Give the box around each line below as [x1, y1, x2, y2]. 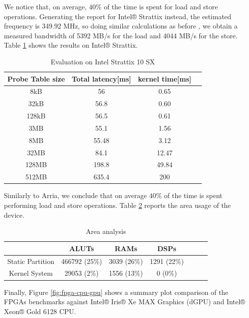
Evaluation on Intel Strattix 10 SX [51, 56, 155, 66]
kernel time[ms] [138, 73, 192, 84]
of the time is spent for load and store [104, 1, 218, 11]
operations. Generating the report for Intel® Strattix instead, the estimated [4, 11, 231, 21]
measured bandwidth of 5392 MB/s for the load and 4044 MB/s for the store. [4, 30, 238, 40]
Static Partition [7, 256, 55, 266]
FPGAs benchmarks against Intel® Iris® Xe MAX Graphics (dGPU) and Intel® [4, 296, 245, 307]
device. [4, 209, 25, 220]
